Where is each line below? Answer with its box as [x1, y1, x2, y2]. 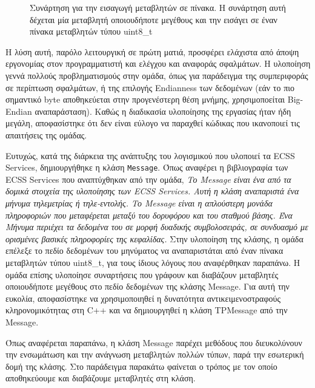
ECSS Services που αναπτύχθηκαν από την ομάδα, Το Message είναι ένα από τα [5, 172, 291, 185]
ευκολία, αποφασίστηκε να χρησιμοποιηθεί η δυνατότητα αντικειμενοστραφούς [5, 291, 280, 304]
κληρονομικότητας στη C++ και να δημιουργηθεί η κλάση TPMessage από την [5, 304, 288, 316]
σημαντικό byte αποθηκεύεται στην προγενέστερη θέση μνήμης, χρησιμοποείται [5, 93, 285, 106]
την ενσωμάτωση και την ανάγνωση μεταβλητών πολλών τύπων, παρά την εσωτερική [5, 348, 304, 361]
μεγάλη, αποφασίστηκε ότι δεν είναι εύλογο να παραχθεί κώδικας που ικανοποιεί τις [5, 117, 300, 129]
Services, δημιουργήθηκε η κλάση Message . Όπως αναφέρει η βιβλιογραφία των [5, 161, 288, 174]
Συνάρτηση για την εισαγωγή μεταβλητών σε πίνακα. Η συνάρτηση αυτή [30, 1, 286, 13]
